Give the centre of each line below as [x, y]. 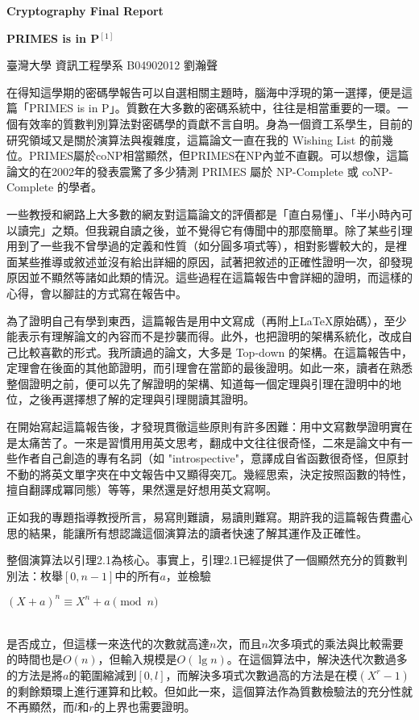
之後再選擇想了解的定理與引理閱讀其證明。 [141, 399]
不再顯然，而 [40, 707]
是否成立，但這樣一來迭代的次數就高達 [108, 643]
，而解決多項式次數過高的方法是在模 [261, 674]
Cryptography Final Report [85, 10]
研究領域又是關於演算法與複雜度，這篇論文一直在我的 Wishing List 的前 [194, 139]
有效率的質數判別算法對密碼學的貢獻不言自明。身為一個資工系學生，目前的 [215, 123]
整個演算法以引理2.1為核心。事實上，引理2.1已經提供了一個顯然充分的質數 [201, 560]
